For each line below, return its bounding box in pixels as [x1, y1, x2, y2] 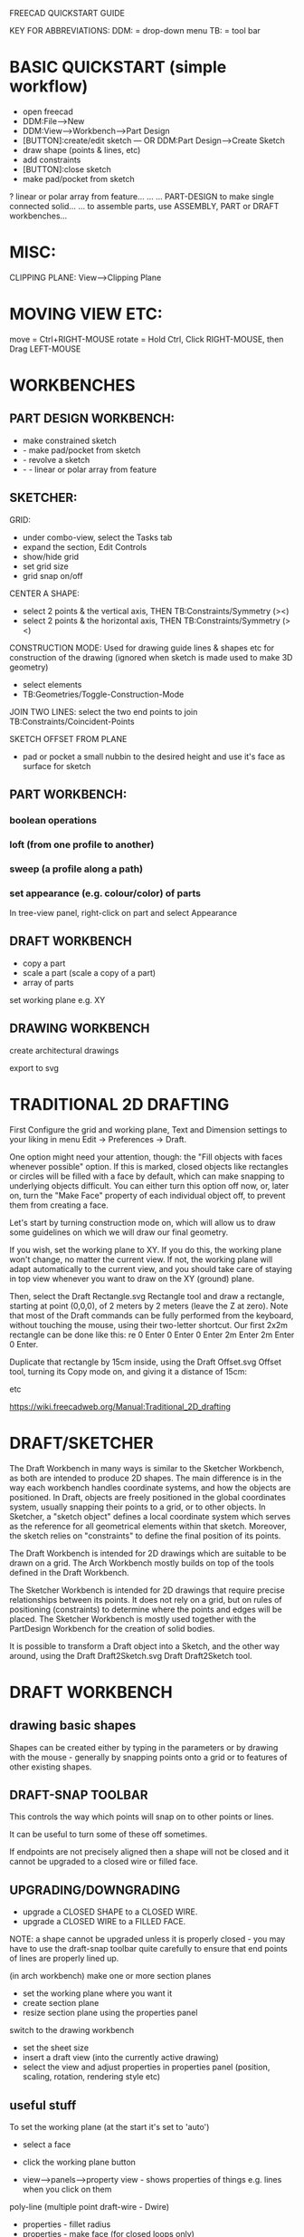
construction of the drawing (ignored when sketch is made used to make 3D [9, 651, 293, 662]
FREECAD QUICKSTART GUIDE [9, 8, 125, 18]
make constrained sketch [22, 435, 118, 446]
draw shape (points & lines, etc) [22, 144, 141, 155]
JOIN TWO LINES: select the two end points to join [9, 706, 198, 717]
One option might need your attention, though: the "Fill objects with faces [9, 1151, 283, 1162]
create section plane [22, 1998, 100, 2009]
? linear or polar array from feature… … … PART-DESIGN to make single [9, 190, 274, 202]
